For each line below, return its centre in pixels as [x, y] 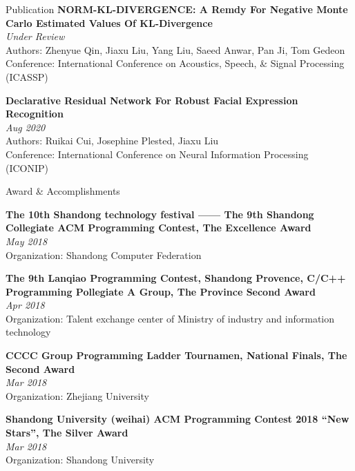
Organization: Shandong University [80, 460]
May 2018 [27, 241]
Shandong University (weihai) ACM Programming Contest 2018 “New [177, 419]
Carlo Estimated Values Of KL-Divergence [109, 22]
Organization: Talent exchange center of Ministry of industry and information [170, 318]
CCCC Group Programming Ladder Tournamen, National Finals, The [176, 355]
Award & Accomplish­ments [63, 191]
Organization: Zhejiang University [77, 395]
